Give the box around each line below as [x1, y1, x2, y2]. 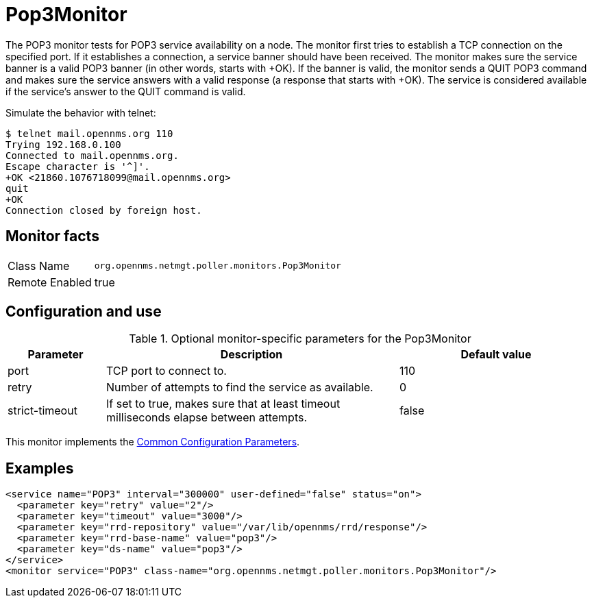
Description [220, 347, 283, 362]
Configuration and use [5, 303, 162, 321]
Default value [460, 347, 532, 362]
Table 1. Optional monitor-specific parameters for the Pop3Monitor [129, 332, 471, 346]
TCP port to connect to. [106, 364, 227, 378]
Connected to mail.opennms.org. [5, 149, 179, 161]
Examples [5, 459, 74, 477]
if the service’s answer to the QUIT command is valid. [5, 85, 246, 97]
